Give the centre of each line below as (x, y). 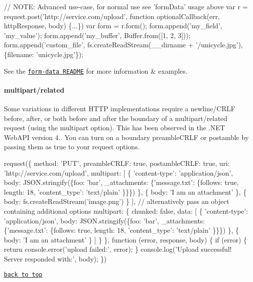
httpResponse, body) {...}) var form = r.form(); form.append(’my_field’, (113, 26)
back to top (23, 274)
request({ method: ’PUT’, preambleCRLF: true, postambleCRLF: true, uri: (117, 163)
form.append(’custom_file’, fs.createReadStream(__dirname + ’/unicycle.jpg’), (124, 45)
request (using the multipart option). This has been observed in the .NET (115, 128)
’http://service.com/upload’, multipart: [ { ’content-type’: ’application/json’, (118, 172)
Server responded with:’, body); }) (55, 258)
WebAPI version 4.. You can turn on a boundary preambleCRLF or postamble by (126, 137)
